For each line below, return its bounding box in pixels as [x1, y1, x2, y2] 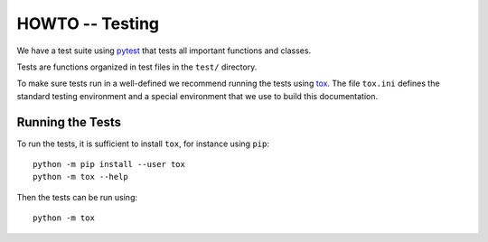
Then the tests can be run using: [16, 191, 137, 202]
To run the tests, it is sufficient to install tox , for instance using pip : [16, 138, 270, 149]
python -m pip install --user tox [33, 159, 185, 170]
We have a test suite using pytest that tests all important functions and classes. [16, 45, 312, 56]
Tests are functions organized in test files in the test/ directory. [16, 61, 258, 72]
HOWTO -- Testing [16, 14, 160, 33]
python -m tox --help [33, 172, 128, 182]
